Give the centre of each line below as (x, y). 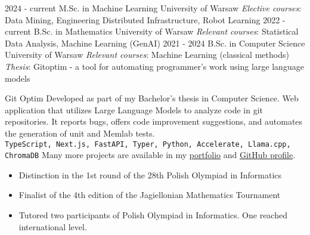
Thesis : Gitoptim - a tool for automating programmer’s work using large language (154, 66)
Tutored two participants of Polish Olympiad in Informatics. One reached (153, 215)
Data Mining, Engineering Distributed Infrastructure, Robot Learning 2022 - (145, 19)
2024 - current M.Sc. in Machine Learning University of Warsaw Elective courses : (153, 8)
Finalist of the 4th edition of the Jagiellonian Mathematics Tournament (150, 195)
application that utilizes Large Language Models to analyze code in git (134, 109)
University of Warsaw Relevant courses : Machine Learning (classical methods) (147, 55)
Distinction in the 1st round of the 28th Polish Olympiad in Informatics (150, 174)
